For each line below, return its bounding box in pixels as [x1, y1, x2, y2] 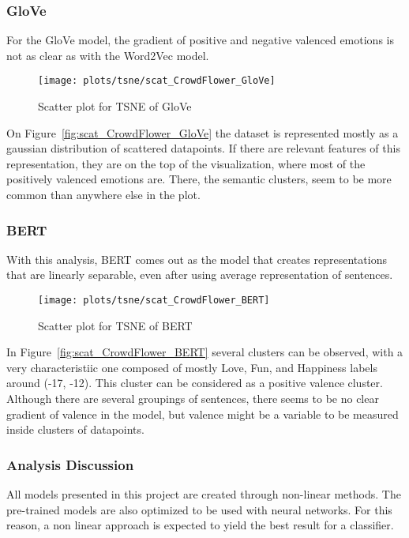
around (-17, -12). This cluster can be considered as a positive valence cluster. [6, 374, 383, 391]
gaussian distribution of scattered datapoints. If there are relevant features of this [6, 140, 400, 156]
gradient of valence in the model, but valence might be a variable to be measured [6, 405, 399, 422]
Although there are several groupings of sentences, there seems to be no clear [6, 390, 379, 407]
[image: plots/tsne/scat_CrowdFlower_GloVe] [38, 75, 276, 87]
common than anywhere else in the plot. [6, 186, 201, 203]
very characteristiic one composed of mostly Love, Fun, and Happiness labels [6, 359, 377, 375]
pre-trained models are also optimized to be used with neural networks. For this [6, 501, 392, 517]
